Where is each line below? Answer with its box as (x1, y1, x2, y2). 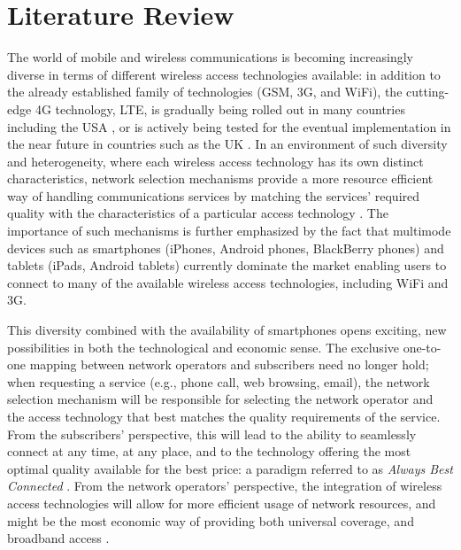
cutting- (406, 82, 449, 101)
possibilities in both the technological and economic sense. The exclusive (7, 337, 399, 356)
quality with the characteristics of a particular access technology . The (7, 204, 388, 222)
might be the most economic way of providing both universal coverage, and (7, 511, 414, 530)
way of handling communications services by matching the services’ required (7, 186, 420, 205)
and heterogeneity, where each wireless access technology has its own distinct (7, 151, 424, 170)
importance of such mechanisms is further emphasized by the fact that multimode (7, 221, 451, 240)
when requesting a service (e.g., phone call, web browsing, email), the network (7, 372, 430, 391)
